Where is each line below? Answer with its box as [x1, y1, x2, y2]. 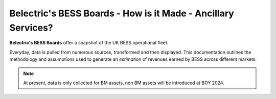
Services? [9, 22, 53, 33]
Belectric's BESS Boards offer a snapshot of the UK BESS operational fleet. [9, 40, 169, 46]
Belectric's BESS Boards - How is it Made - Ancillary [9, 8, 235, 19]
